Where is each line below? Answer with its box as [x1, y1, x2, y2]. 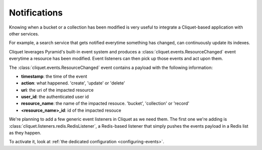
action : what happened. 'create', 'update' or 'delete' [21, 80, 126, 86]
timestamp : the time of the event [21, 73, 87, 79]
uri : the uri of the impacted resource [21, 87, 94, 93]
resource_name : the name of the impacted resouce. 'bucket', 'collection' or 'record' [21, 100, 189, 106]
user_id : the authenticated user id [21, 94, 89, 100]
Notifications [9, 7, 63, 18]
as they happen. [9, 130, 41, 136]
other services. [9, 31, 39, 36]
